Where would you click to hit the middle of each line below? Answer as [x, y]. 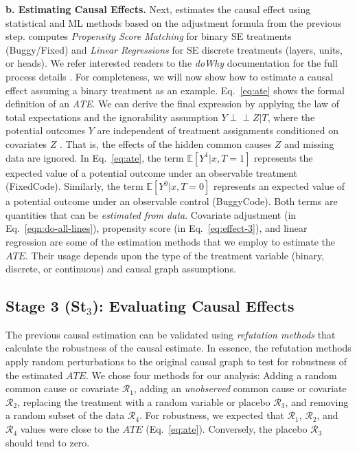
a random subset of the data [65, 415]
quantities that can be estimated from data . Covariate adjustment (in [151, 214]
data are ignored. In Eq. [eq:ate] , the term [95, 157]
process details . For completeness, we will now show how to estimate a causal [170, 76]
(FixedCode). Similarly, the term [74, 186]
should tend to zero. [48, 442]
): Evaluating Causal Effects [193, 306]
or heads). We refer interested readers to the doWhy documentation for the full [172, 63]
